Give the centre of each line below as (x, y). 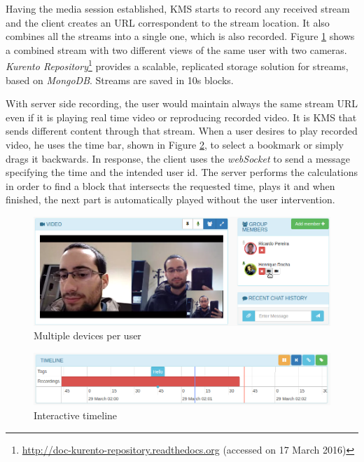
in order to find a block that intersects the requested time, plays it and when (170, 185)
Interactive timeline (76, 415)
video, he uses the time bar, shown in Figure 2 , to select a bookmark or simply (175, 144)
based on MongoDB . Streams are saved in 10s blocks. (120, 80)
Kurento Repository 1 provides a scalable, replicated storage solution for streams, (177, 65)
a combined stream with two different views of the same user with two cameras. (176, 49)
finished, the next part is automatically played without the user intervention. (170, 199)
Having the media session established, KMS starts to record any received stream (178, 8)
